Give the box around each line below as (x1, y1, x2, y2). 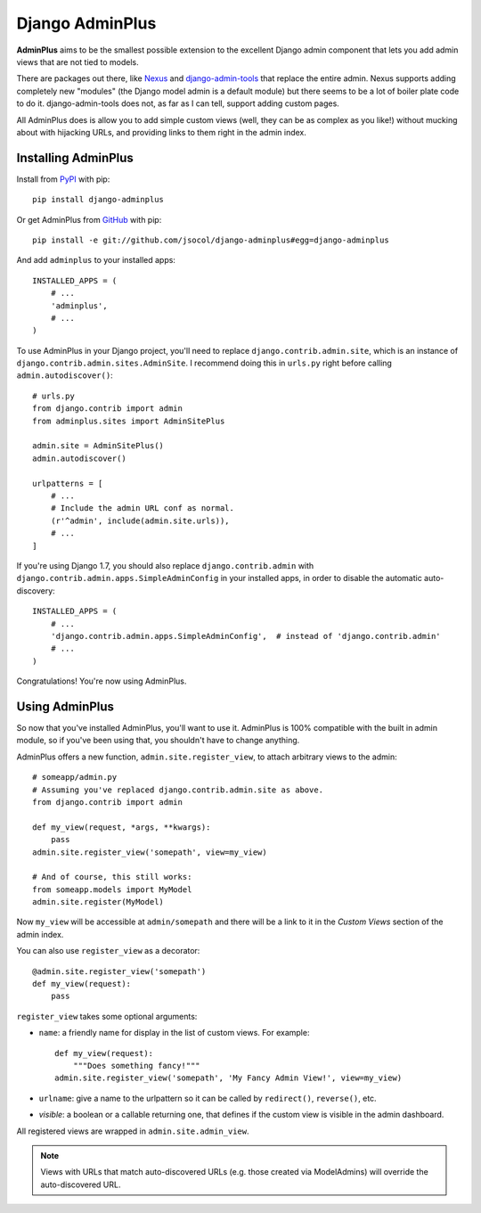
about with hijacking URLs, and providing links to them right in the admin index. (16, 127, 307, 137)
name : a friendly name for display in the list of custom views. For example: (38, 1028, 310, 1038)
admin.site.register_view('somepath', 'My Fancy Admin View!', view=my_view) (54, 1073, 403, 1083)
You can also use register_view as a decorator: (16, 946, 200, 956)
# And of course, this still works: (32, 872, 192, 882)
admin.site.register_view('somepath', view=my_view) (32, 847, 267, 857)
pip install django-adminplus (32, 194, 165, 205)
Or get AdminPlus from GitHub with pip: (16, 214, 162, 225)
